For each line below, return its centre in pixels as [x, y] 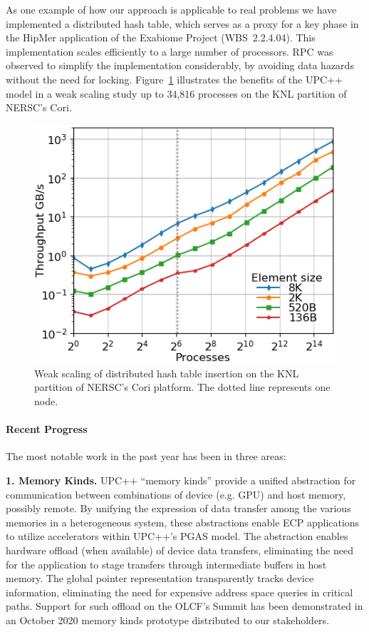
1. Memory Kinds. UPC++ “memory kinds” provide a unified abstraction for [181, 480]
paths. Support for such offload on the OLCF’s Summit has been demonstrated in [184, 606]
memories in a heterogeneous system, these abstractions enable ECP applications [183, 522]
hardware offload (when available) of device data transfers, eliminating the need [180, 550]
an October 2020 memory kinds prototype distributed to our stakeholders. [168, 620]
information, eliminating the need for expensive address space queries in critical [180, 592]
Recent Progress [47, 429]
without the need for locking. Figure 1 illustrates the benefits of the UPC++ [174, 79]
